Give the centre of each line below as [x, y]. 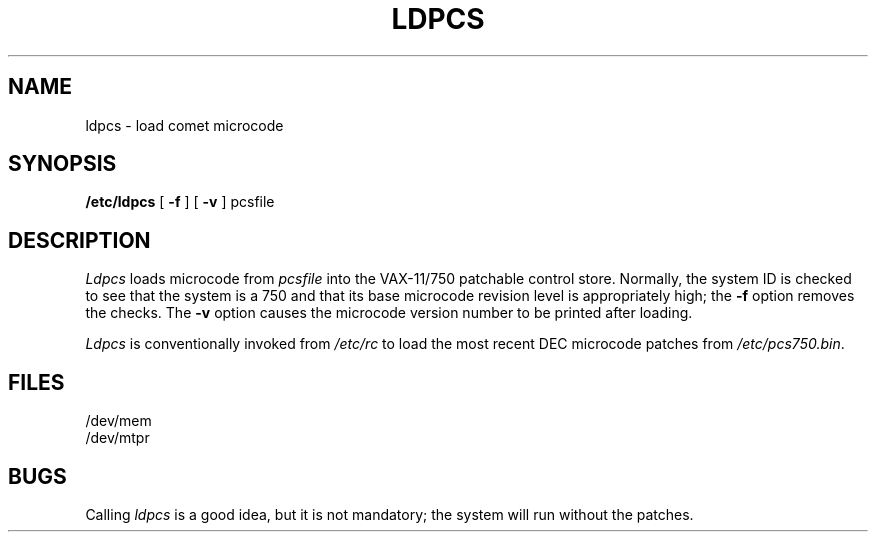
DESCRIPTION [79, 240]
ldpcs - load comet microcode [184, 125]
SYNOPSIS [62, 164]
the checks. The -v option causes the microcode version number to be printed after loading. [389, 313]
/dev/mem [118, 421]
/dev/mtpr [117, 438]
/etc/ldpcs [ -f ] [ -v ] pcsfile [180, 202]
